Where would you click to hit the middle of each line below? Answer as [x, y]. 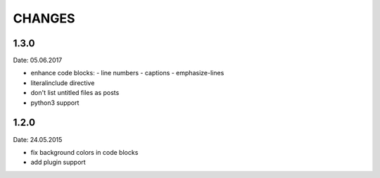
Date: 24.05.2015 [38, 139]
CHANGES [44, 18]
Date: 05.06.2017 [38, 61]
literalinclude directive [63, 83]
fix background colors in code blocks [84, 152]
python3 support [55, 103]
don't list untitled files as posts [75, 93]
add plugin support [58, 163]
